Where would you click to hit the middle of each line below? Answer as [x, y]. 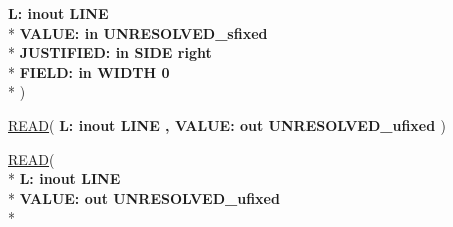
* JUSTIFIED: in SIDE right [110, 52]
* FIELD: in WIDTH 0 [89, 71]
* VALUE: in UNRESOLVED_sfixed [138, 32]
